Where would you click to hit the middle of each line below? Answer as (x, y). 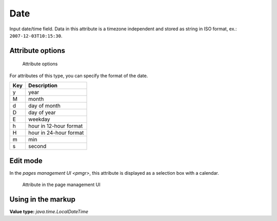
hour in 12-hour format (56, 126)
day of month (45, 106)
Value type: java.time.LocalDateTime (49, 211)
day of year (42, 113)
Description (43, 86)
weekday (39, 119)
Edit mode (26, 161)
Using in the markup (42, 199)
